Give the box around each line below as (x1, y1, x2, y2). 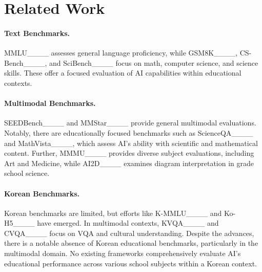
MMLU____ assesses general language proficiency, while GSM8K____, (4, 47, 237, 58)
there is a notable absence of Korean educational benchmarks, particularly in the (4, 238, 258, 248)
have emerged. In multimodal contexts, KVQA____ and (37, 217, 219, 228)
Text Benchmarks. (4, 27, 70, 38)
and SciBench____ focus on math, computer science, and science (49, 57, 258, 68)
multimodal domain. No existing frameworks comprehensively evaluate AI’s (4, 248, 241, 259)
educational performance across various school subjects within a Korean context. (4, 258, 257, 268)
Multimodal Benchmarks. (4, 98, 96, 108)
